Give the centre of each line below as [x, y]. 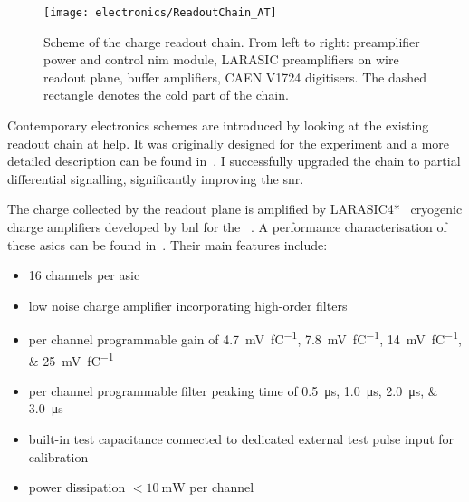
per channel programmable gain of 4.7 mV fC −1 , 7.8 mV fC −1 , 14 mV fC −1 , [245, 338]
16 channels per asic [84, 275]
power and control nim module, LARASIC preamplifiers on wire [221, 59]
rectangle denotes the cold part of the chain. [166, 95]
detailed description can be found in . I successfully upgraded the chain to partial [234, 161]
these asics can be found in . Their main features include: [167, 244]
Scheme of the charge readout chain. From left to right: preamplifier [232, 41]
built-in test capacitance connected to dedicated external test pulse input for [241, 439]
